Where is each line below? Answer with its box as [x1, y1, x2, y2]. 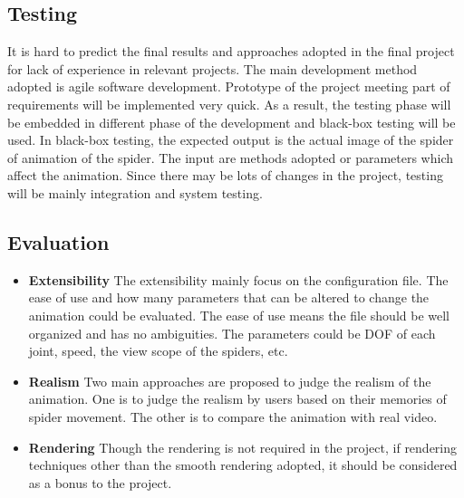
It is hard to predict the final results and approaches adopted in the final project [7, 42, 455, 61]
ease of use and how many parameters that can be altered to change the [28, 288, 430, 307]
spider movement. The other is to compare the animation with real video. [28, 407, 438, 426]
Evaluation [7, 227, 110, 255]
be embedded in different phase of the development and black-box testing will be [7, 112, 456, 131]
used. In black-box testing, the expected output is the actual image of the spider [7, 130, 454, 149]
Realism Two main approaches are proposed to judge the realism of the [28, 371, 431, 390]
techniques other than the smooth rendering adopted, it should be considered [28, 455, 458, 474]
